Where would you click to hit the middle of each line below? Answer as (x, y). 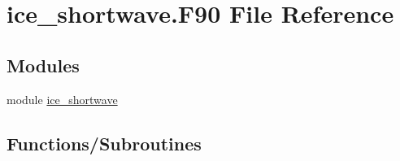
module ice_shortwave (62, 99)
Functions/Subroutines (104, 143)
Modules (43, 65)
